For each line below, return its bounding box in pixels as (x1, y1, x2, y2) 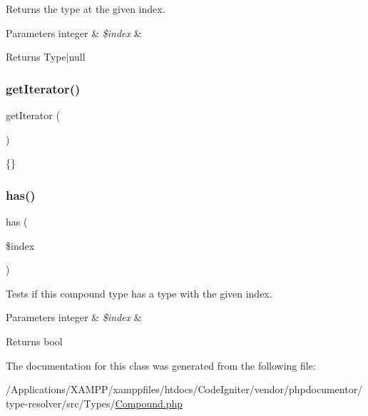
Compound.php (115, 395, 183, 410)
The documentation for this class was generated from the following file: (6, 357, 316, 372)
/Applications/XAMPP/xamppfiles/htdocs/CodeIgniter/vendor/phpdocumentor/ (6, 382, 363, 397)
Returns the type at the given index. (6, 1, 165, 16)
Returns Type (6, 49, 66, 64)
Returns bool (6, 333, 63, 348)
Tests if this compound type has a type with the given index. (6, 285, 272, 300)
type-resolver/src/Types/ (6, 395, 116, 410)
